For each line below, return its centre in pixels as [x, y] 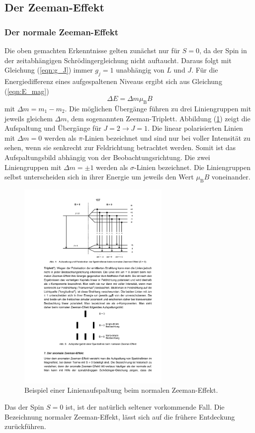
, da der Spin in [223, 50]
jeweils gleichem [29, 118]
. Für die [205, 70]
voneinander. [231, 177]
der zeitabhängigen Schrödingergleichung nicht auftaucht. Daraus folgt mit [118, 60]
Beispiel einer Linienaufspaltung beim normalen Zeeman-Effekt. [121, 390]
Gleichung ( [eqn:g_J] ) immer [49, 70]
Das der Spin [24, 407]
